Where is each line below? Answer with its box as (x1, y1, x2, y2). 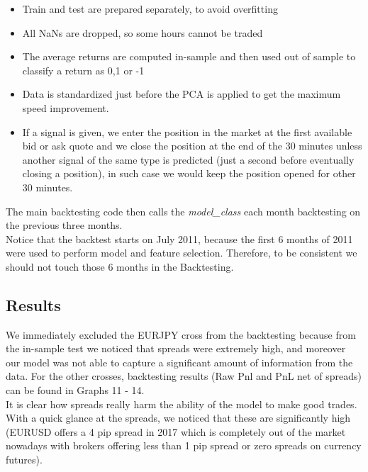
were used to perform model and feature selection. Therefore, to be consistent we (6, 245, 357, 260)
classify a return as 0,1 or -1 (22, 62, 145, 77)
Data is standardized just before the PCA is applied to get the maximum (22, 86, 341, 101)
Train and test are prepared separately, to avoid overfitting (22, 1, 278, 16)
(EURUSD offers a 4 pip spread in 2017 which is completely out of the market (6, 424, 346, 439)
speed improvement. (22, 100, 109, 115)
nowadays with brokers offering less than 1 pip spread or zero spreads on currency (6, 438, 362, 453)
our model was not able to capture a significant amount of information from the (6, 354, 353, 369)
